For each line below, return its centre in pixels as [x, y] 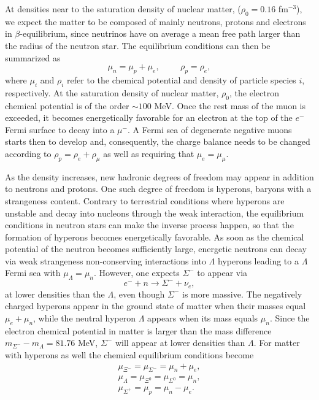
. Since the [290, 317]
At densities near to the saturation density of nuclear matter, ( [123, 9]
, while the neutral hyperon [84, 317]
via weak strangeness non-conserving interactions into [106, 260]
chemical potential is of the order [67, 105]
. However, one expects [137, 273]
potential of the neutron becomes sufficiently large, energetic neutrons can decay [156, 249]
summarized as [33, 57]
